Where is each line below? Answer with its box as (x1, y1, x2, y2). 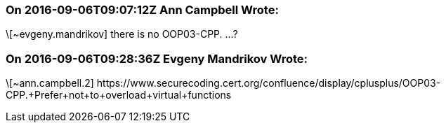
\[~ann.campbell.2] (6, 77, 94, 90)
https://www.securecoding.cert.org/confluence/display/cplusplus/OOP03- (96, 77, 441, 90)
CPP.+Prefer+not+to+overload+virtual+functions (6, 89, 232, 101)
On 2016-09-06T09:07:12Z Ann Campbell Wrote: (6, 3, 279, 17)
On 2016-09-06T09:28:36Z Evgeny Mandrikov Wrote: (6, 51, 308, 66)
